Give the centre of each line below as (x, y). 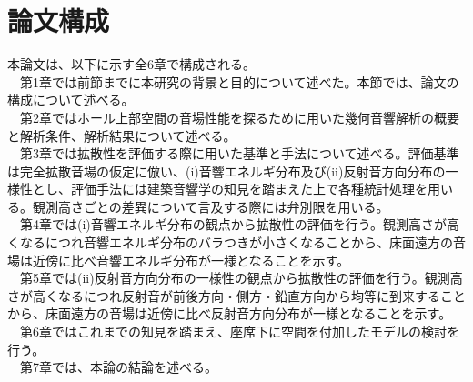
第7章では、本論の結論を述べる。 (118, 367)
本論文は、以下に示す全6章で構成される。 (131, 64)
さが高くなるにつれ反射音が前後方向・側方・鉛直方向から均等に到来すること (236, 295)
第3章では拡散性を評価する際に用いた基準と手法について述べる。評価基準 (239, 153)
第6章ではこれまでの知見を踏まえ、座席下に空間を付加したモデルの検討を (239, 332)
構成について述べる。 (71, 100)
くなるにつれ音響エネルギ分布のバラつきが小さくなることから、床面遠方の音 (236, 242)
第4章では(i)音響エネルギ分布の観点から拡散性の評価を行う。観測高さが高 (239, 224)
